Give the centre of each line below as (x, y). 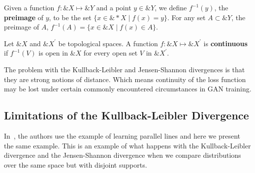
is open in (53, 53)
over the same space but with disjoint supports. (76, 164)
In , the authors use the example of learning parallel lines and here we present (122, 135)
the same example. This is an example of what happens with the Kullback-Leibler (127, 145)
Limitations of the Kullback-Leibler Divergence (127, 115)
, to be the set (70, 17)
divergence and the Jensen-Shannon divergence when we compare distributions (123, 155)
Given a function (29, 7)
